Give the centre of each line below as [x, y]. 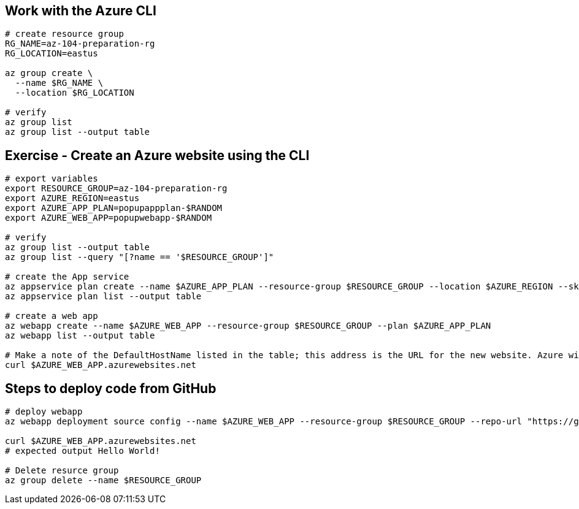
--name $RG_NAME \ [59, 83]
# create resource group [64, 34]
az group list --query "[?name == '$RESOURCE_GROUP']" [140, 257]
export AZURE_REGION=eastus [72, 198]
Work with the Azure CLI [81, 11]
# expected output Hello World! [82, 451]
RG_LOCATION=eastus [52, 54]
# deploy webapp [44, 412]
